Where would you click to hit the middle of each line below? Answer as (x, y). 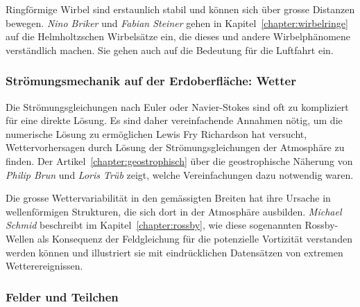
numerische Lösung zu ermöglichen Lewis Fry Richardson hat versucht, (156, 133)
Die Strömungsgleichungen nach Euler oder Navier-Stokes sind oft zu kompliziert (177, 106)
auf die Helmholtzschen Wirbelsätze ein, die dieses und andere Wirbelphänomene (178, 36)
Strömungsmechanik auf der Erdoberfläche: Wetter (151, 81)
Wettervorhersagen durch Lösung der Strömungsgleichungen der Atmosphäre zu (175, 147)
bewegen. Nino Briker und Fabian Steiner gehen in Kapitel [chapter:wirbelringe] (177, 23)
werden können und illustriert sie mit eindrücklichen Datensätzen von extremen (174, 252)
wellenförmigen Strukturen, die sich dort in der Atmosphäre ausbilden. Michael (174, 211)
